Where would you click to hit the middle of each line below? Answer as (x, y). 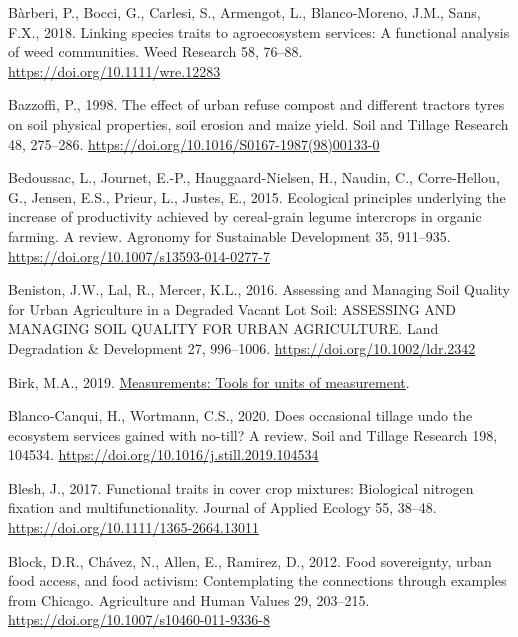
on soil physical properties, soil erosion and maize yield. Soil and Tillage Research (258, 123)
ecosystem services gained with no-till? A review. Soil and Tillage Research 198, (253, 434)
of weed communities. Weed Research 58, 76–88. (155, 51)
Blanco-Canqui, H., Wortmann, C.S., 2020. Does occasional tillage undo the (240, 415)
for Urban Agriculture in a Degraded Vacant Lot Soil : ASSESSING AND (232, 308)
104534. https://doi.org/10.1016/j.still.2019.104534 (163, 454)
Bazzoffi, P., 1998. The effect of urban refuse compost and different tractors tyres (256, 104)
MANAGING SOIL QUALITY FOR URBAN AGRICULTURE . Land (223, 328)
